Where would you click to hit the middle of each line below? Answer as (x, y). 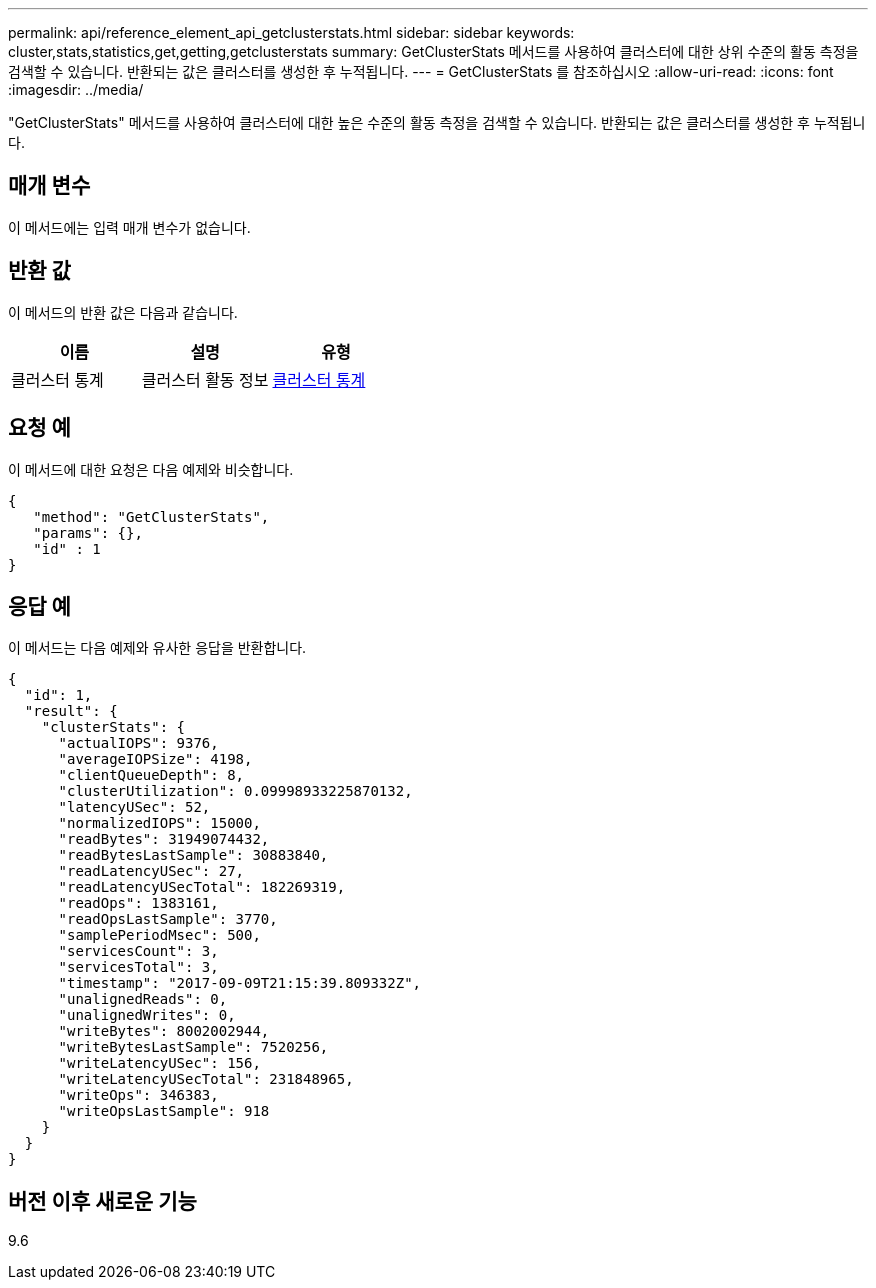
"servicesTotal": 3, (138, 967)
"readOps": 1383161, (138, 903)
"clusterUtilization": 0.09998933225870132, (235, 791)
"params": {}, (88, 532)
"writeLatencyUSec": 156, (159, 1063)
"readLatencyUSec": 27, (151, 871)
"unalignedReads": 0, (143, 999)
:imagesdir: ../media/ (76, 89)
